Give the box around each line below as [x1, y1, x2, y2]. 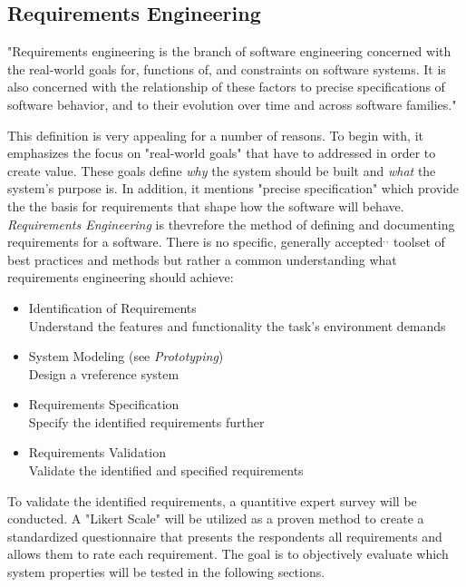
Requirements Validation [28, 443, 167, 462]
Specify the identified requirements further [28, 412, 265, 431]
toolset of [393, 232, 445, 251]
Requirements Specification [28, 395, 180, 414]
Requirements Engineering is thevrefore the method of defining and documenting [7, 214, 455, 233]
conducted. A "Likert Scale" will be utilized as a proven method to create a [7, 509, 424, 528]
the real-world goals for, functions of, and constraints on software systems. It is [7, 59, 446, 78]
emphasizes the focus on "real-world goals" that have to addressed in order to [7, 143, 436, 162]
